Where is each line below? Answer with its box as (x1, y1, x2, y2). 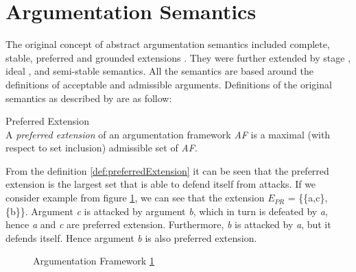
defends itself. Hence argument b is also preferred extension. (5, 230, 257, 245)
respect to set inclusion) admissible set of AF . (5, 140, 198, 155)
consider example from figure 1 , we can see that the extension (5, 190, 265, 205)
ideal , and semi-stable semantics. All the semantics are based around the (5, 64, 313, 78)
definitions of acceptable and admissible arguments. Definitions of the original (5, 77, 332, 91)
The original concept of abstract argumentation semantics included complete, (5, 37, 330, 51)
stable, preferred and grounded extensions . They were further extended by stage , (5, 50, 351, 64)
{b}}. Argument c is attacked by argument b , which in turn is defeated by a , (5, 203, 328, 218)
